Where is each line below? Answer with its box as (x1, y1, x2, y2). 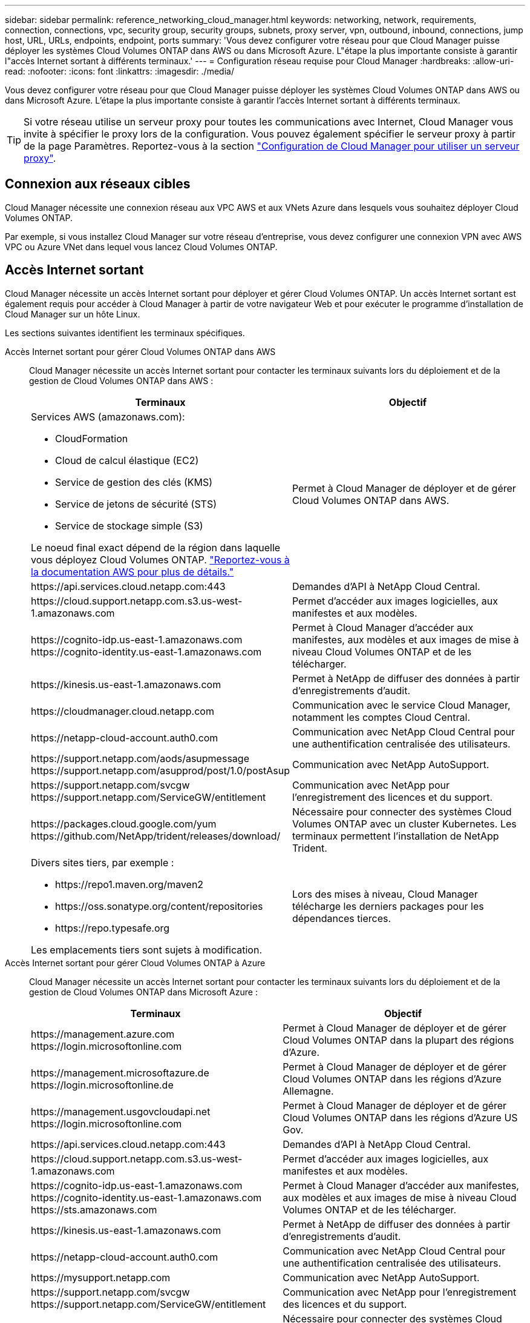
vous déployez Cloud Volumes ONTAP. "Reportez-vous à (31, 553, 290, 566)
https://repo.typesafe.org (55, 921, 170, 934)
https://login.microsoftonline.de (31, 1078, 174, 1091)
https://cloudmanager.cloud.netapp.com (31, 705, 214, 717)
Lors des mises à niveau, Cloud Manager (292, 887, 478, 900)
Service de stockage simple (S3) (55, 519, 203, 532)
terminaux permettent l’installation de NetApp (292, 829, 499, 842)
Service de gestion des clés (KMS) (55, 476, 213, 488)
